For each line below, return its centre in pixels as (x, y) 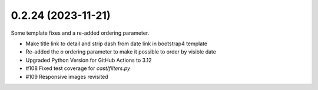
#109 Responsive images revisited (67, 76)
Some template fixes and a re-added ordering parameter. (80, 33)
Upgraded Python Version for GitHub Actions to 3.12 (89, 60)
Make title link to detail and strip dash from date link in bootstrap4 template (117, 44)
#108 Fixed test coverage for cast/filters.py (78, 68)
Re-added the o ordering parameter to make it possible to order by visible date (121, 52)
